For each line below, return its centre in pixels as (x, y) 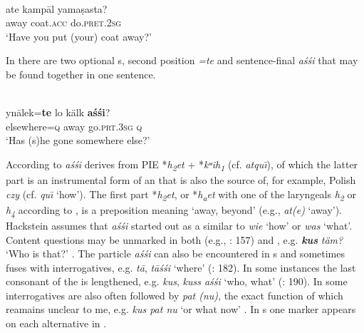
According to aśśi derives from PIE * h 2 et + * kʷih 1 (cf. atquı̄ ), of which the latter (182, 165)
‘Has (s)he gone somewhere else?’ (78, 140)
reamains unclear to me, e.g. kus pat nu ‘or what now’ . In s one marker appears (181, 309)
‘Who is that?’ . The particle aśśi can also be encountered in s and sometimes (175, 253)
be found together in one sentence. (81, 74)
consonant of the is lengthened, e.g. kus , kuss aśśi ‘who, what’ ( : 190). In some (177, 281)
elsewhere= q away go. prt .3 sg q (74, 126)
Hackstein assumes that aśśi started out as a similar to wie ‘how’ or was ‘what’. (179, 225)
